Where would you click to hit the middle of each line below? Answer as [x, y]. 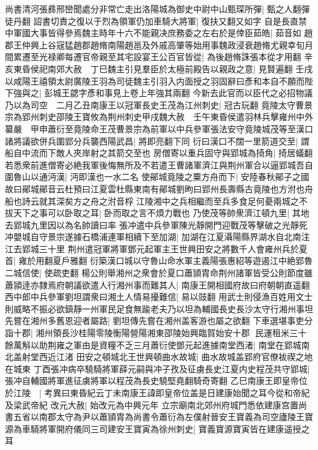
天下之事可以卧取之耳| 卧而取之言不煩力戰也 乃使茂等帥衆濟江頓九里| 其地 [161, 213]
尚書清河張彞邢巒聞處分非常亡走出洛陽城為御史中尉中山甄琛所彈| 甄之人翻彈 [157, 9]
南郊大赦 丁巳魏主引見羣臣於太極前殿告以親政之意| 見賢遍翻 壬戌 [180, 68]
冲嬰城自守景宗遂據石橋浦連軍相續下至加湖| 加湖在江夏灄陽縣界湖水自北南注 [157, 237]
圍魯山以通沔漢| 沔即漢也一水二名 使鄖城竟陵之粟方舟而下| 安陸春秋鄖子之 [153, 177]
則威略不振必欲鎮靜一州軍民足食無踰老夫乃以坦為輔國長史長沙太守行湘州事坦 [159, 308]
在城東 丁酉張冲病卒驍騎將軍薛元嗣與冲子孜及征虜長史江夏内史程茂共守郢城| [157, 368]
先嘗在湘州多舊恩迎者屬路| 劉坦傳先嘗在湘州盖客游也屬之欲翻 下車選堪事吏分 [159, 321]
